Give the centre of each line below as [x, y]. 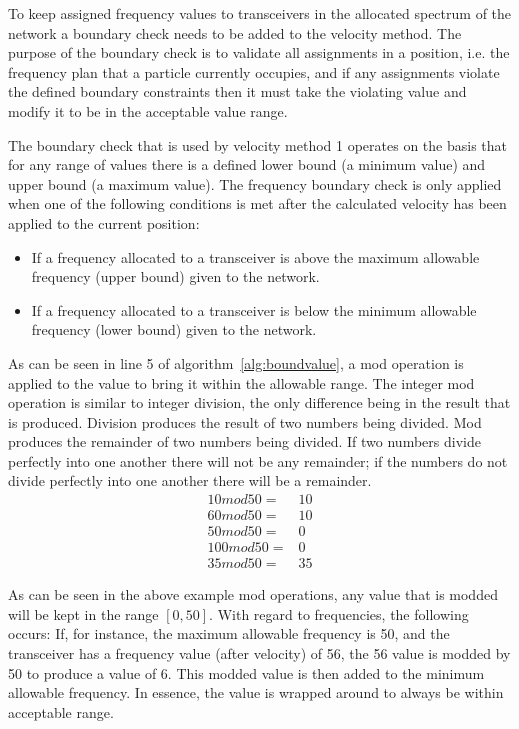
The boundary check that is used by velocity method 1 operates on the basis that [257, 144]
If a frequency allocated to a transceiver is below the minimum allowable [254, 309]
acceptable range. [61, 711]
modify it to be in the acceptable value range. [148, 110]
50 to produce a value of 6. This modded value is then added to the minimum [246, 672]
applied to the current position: [104, 222]
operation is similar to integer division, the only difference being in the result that [259, 402]
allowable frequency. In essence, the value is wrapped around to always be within [256, 692]
